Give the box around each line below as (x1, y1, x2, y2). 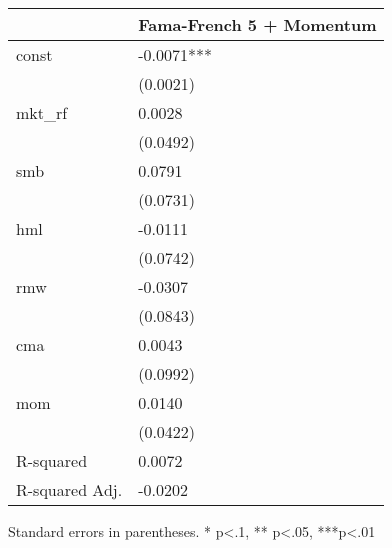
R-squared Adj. (16, 478, 123, 501)
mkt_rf (16, 101, 68, 124)
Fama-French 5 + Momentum (138, 13, 377, 36)
